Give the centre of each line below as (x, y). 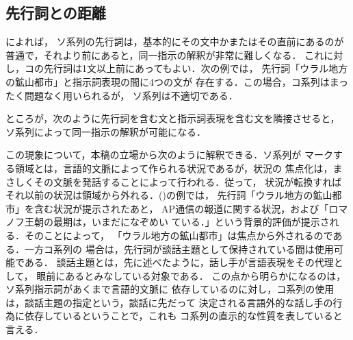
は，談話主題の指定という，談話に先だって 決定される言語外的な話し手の (169, 302)
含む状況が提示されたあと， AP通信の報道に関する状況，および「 (181, 208)
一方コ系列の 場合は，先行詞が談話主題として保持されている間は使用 (179, 248)
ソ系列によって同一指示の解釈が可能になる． (106, 131)
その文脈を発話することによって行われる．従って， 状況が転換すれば (188, 181)
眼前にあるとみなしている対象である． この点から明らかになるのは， (191, 275)
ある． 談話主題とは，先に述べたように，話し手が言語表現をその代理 (179, 262)
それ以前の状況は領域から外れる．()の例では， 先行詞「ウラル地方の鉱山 (169, 195)
